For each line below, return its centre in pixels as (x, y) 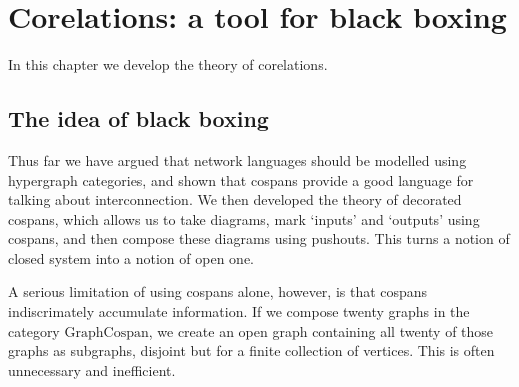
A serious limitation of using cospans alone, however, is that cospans (218, 291)
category (34, 330)
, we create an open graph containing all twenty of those (321, 330)
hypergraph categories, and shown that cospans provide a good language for (241, 179)
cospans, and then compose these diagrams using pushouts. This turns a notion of (259, 238)
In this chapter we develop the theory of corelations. (168, 64)
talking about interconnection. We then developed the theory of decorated (235, 199)
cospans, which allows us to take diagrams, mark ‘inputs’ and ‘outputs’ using (244, 218)
